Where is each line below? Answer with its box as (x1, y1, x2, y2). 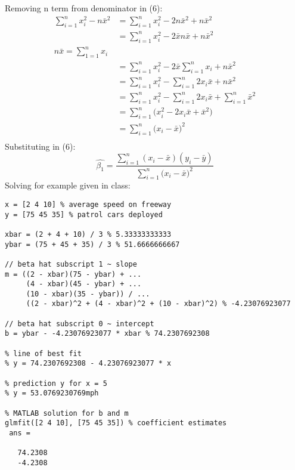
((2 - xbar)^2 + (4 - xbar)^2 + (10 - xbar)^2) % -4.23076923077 (26, 299, 291, 308)
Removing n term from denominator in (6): (5, 2, 163, 14)
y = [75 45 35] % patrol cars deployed (5, 210, 163, 219)
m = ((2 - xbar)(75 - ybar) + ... (5, 270, 142, 279)
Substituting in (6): (5, 140, 76, 152)
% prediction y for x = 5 (5, 379, 107, 388)
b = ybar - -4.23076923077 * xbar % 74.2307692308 (5, 329, 210, 338)
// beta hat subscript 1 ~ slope (5, 259, 137, 268)
